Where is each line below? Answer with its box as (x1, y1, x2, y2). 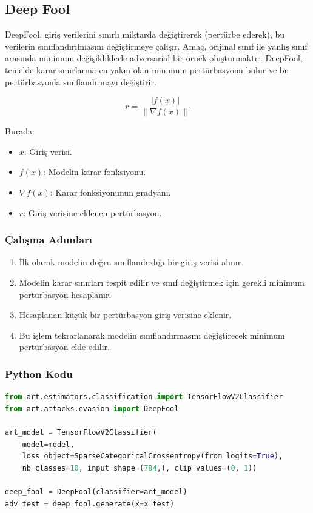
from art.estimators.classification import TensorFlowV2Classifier (5, 392, 283, 402)
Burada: (5, 125, 35, 137)
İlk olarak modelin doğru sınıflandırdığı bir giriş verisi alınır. (19, 256, 244, 268)
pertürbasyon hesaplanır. (19, 288, 112, 300)
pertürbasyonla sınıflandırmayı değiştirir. (5, 75, 156, 88)
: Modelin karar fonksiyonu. (43, 165, 146, 178)
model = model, (22, 440, 75, 449)
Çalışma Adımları (5, 232, 93, 247)
